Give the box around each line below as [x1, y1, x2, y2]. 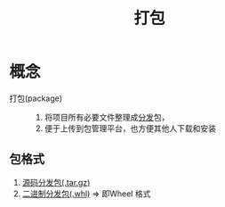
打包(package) [9, 93, 63, 103]
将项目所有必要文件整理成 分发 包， [44, 112, 170, 122]
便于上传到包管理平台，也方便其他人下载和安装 [44, 122, 216, 134]
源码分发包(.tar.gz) [21, 177, 91, 187]
